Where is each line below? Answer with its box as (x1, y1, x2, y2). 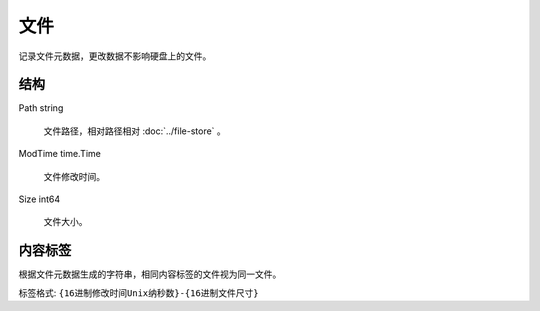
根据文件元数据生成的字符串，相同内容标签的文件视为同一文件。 (18, 268, 282, 280)
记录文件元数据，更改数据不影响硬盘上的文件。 (18, 50, 212, 62)
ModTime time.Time (18, 148, 102, 160)
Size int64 (18, 193, 60, 205)
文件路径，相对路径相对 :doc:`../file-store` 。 (43, 125, 227, 137)
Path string (18, 102, 64, 114)
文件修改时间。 (43, 170, 105, 182)
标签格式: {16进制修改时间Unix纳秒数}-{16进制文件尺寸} (18, 286, 259, 299)
